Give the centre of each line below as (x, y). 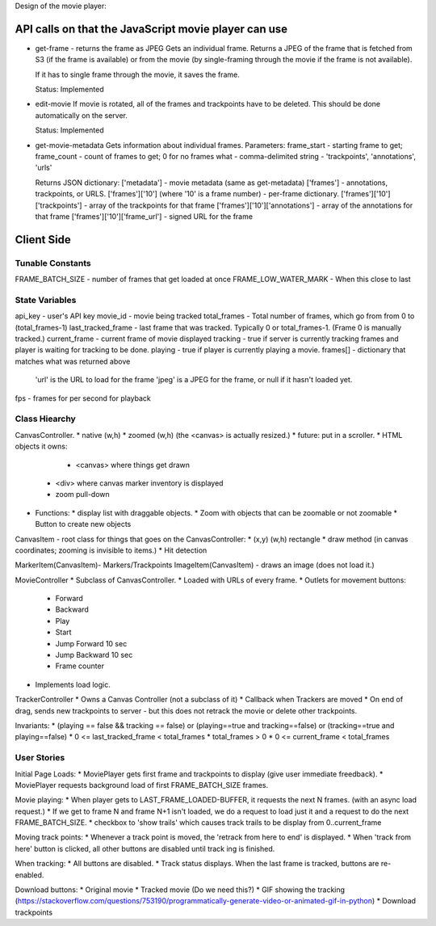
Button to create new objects (83, 524)
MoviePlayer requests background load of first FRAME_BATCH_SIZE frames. (142, 785)
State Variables (46, 300)
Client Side (43, 240)
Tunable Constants (53, 263)
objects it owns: (41, 446)
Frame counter (80, 666)
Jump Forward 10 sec (91, 643)
